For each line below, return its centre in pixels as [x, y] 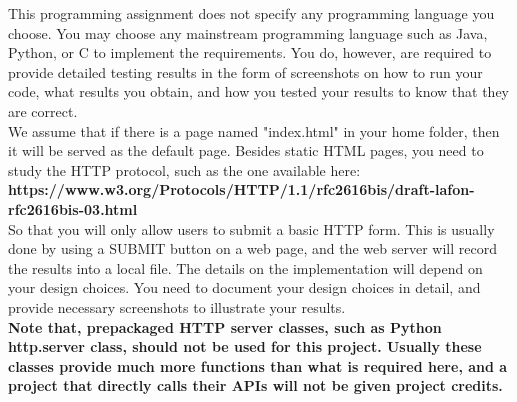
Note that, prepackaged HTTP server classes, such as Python [225, 326]
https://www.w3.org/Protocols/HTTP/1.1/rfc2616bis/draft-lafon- [241, 189]
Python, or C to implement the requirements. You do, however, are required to [250, 52]
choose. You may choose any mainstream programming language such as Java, [248, 32]
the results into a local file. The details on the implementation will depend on [245, 267]
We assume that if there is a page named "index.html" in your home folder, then [254, 130]
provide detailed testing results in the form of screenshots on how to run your [245, 71]
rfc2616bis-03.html [73, 208]
